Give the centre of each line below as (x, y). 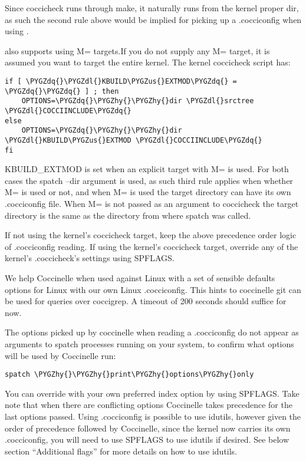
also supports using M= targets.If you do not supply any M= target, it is (137, 50)
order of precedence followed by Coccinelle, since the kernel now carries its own (148, 428)
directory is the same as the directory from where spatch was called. (128, 215)
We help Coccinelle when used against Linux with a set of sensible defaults (140, 277)
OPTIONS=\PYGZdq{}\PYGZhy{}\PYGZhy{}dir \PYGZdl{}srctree (138, 101)
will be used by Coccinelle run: (60, 355)
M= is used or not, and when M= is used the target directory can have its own (148, 192)
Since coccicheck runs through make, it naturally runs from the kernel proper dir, (152, 8)
